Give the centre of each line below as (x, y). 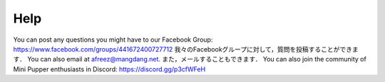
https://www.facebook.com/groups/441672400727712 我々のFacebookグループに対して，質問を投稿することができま (186, 49)
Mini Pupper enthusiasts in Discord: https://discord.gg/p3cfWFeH (109, 69)
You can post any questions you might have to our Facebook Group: (113, 40)
